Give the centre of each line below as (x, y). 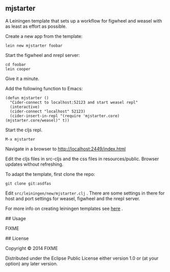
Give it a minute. (22, 79)
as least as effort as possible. (36, 26)
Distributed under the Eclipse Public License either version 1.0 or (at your (82, 258)
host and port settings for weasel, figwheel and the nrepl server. (73, 198)
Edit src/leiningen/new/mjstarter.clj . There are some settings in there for (85, 193)
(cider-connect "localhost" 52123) (48, 111)
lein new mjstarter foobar (34, 46)
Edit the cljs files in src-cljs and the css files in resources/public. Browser (82, 159)
